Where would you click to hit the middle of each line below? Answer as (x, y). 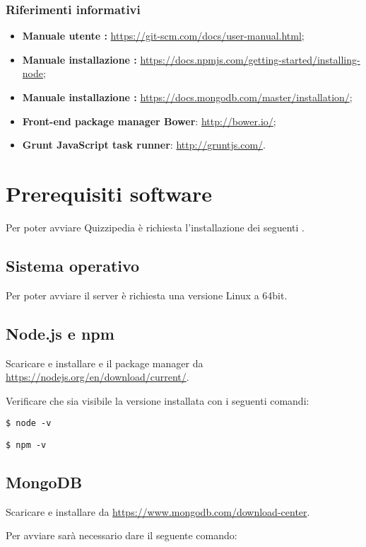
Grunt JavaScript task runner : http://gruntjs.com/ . (144, 145)
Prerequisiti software (109, 193)
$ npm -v (26, 445)
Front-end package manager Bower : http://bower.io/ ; (149, 121)
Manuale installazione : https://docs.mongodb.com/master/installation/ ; (187, 97)
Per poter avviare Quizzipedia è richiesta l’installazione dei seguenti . (155, 227)
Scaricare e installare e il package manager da (105, 363)
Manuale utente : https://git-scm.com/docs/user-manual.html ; (163, 36)
